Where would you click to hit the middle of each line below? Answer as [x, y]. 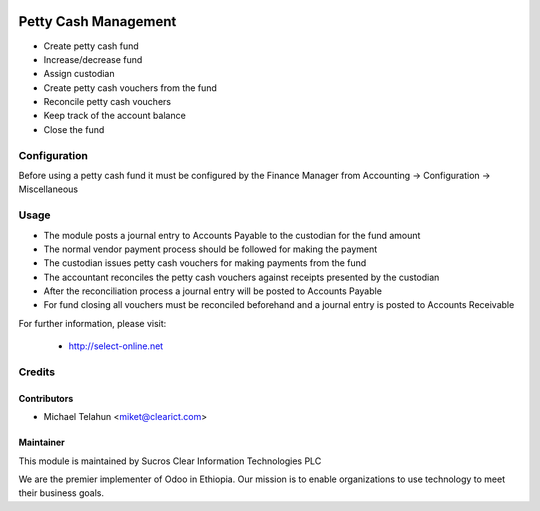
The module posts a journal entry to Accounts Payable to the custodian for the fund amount [232, 235]
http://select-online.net [116, 346]
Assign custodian [79, 74]
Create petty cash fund [91, 46]
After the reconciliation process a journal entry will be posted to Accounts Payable [212, 291]
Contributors [46, 398]
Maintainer [41, 442]
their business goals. [61, 493]
